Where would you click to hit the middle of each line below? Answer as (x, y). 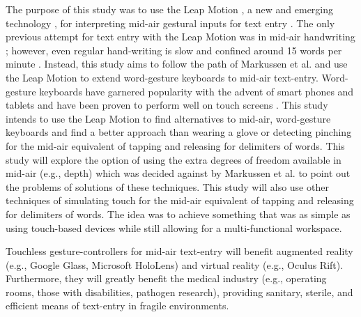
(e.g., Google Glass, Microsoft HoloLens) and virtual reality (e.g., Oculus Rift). (175, 264)
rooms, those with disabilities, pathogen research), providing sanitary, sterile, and (179, 292)
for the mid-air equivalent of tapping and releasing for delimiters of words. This (175, 145)
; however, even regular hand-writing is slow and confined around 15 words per (174, 50)
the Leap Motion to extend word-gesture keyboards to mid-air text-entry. (162, 77)
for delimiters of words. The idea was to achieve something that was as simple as (178, 214)
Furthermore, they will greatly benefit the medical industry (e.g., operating (166, 278)
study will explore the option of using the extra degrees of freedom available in (174, 159)
